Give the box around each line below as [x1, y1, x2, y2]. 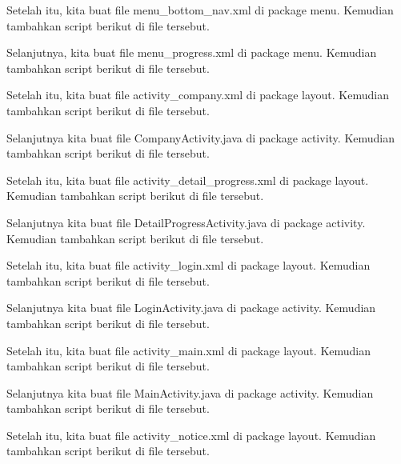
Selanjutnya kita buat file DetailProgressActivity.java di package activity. [6, 214, 366, 230]
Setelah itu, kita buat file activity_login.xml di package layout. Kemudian [6, 257, 371, 274]
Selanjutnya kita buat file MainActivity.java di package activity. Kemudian [6, 384, 374, 401]
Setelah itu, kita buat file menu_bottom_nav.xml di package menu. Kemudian [6, 2, 394, 18]
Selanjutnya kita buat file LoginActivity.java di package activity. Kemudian [6, 299, 376, 316]
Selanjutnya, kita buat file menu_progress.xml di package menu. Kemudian [6, 44, 377, 61]
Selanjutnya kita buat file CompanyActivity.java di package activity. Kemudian [6, 129, 395, 146]
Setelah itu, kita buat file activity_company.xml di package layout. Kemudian [6, 86, 389, 103]
